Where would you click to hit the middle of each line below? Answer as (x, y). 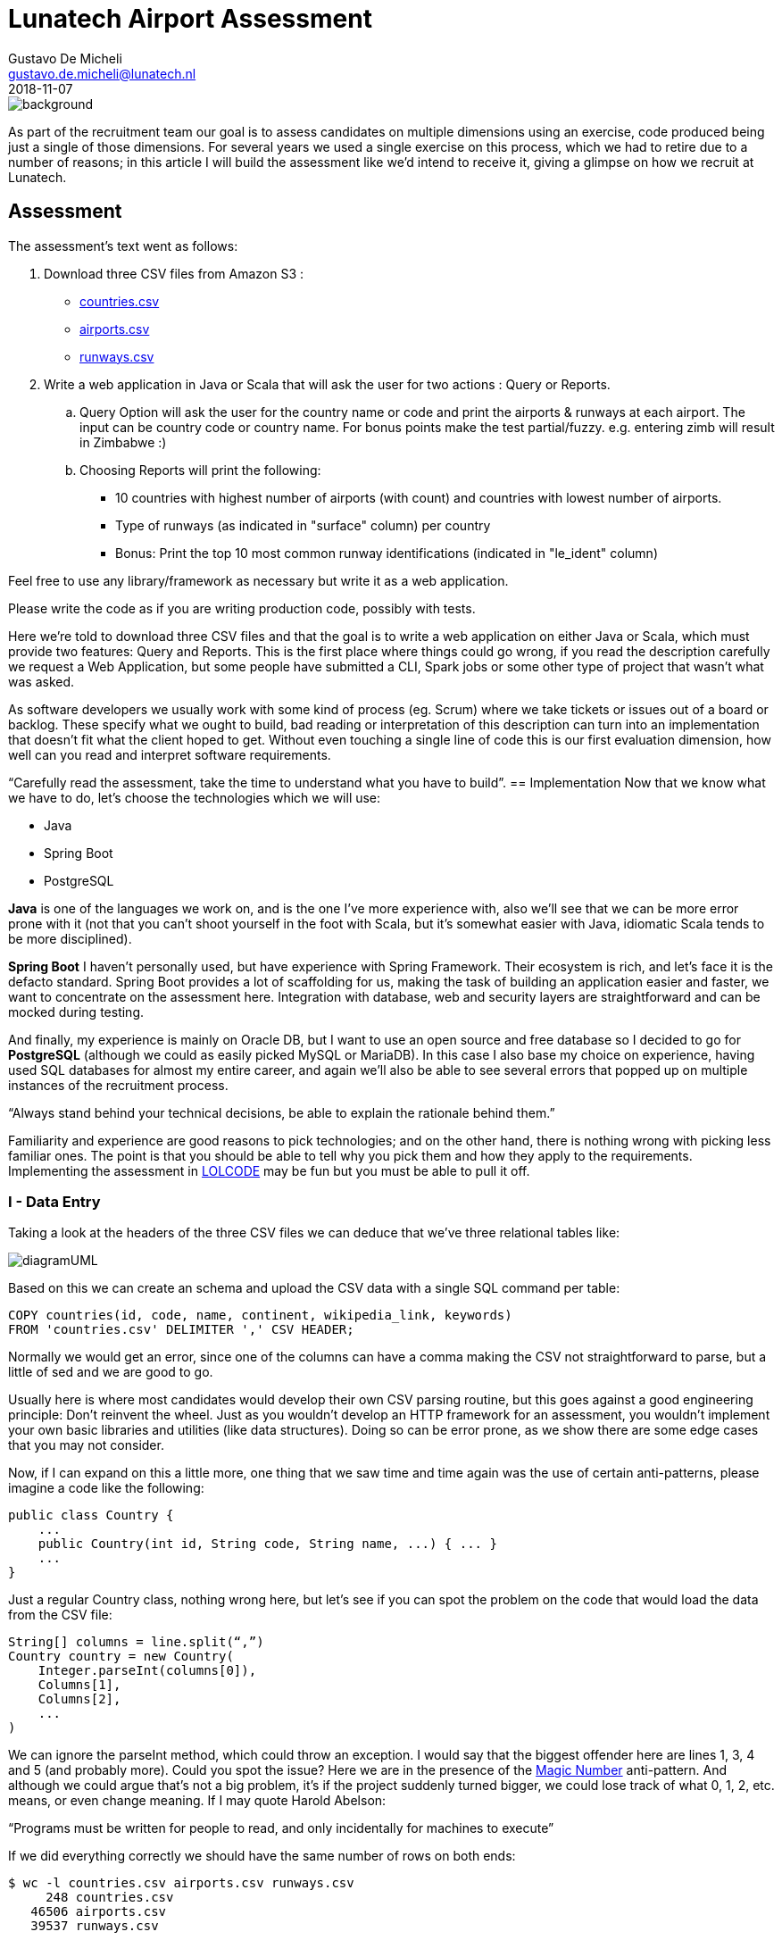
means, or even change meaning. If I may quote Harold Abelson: (197, 1801)
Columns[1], (79, 1685)
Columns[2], (79, 1699)
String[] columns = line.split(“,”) (136, 1642)
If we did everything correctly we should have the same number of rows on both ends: (262, 1856)
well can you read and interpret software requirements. (170, 754)
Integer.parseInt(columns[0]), (147, 1671)
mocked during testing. (76, 1012)
